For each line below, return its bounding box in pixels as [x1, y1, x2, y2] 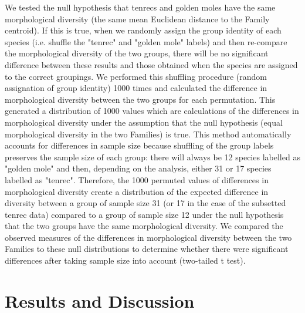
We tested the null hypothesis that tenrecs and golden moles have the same [5, 1, 276, 13]
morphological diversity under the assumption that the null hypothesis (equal [5, 116, 283, 128]
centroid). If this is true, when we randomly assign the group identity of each [5, 24, 282, 36]
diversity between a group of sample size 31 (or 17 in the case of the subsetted [5, 197, 286, 209]
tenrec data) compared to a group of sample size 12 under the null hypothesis [5, 208, 284, 220]
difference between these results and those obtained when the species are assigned [5, 58, 298, 70]
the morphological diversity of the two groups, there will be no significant [5, 47, 269, 59]
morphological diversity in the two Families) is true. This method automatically [5, 127, 292, 140]
